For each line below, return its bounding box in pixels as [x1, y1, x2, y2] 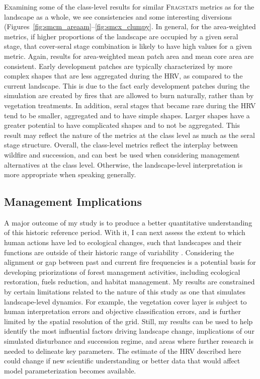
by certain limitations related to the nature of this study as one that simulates [4, 286, 246, 297]
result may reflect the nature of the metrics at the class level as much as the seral [4, 129, 255, 140]
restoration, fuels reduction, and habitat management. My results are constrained [4, 276, 255, 287]
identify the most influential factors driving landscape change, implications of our [4, 326, 254, 336]
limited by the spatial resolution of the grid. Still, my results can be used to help [4, 316, 253, 326]
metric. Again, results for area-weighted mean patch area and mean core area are [4, 50, 254, 61]
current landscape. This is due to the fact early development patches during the [4, 80, 250, 91]
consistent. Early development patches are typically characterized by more [4, 60, 233, 71]
